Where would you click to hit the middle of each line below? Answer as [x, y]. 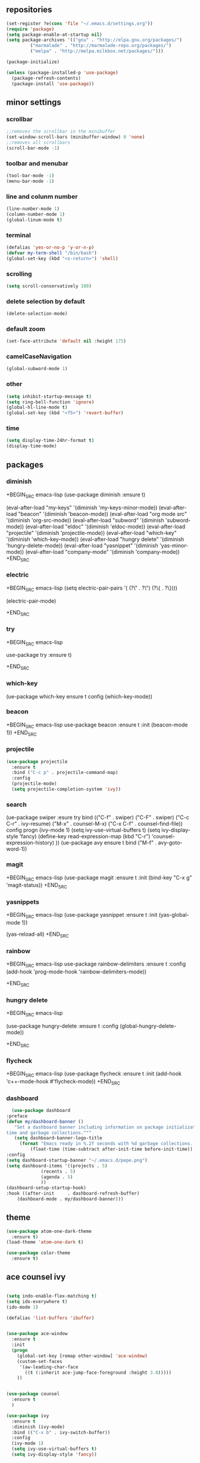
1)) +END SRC [21, 733]
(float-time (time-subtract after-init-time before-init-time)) [112, 1149]
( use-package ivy [28, 1415]
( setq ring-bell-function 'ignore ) [50, 402]
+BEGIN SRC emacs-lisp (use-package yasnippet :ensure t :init [82, 916]
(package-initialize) [33, 62]
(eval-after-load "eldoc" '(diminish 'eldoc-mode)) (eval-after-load [105, 527]
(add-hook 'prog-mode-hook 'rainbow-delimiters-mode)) [76, 972]
